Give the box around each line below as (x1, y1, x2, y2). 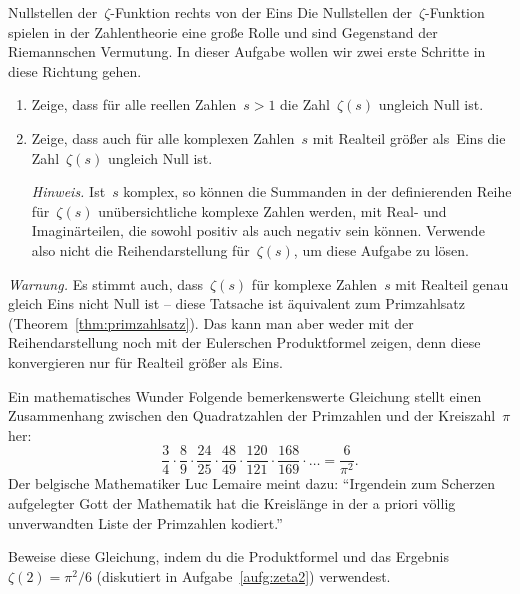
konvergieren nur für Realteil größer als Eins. (8, 351, 283, 372)
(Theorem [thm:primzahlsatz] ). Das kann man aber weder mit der (8, 312, 414, 333)
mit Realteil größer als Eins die (312, 127, 506, 148)
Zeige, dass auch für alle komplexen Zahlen (31, 127, 295, 148)
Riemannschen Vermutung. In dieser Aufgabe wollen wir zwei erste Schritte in (8, 41, 486, 62)
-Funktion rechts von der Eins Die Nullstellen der (110, 2, 412, 22)
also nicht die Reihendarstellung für (31, 239, 250, 260)
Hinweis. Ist (31, 181, 106, 202)
